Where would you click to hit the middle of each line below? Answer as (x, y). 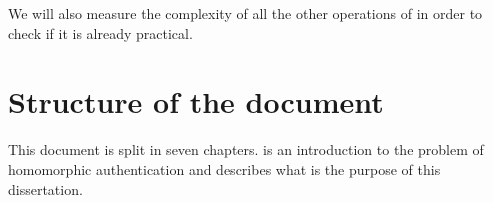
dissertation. (45, 188)
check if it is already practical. (100, 32)
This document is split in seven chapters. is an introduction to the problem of (246, 149)
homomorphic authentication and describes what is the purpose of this (224, 168)
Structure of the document (196, 101)
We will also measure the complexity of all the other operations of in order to (245, 13)
